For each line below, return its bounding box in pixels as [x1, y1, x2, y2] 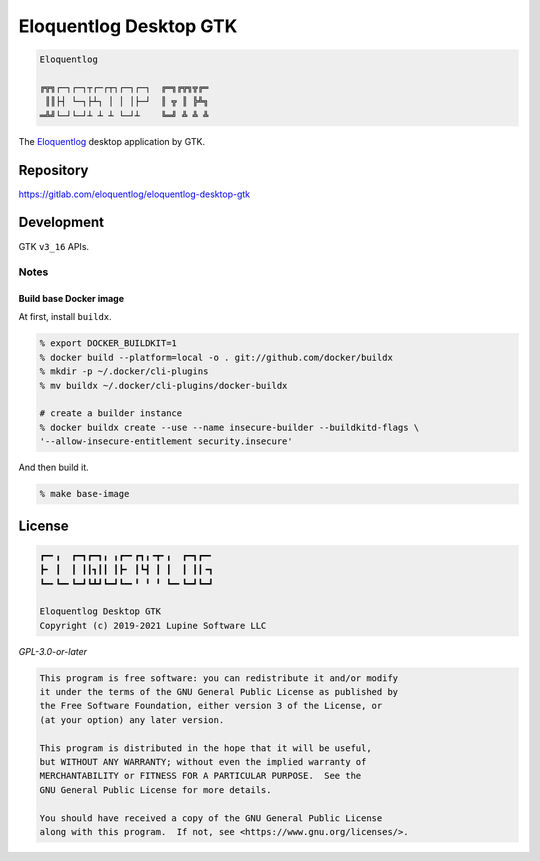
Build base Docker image [18, 293, 125, 305]
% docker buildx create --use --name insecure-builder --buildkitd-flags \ [39, 421, 420, 433]
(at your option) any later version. [39, 714, 225, 725]
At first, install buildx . [18, 311, 112, 323]
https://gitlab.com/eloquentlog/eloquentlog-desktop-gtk [18, 188, 250, 200]
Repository [18, 161, 89, 179]
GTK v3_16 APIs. [18, 240, 90, 252]
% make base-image [39, 488, 130, 500]
